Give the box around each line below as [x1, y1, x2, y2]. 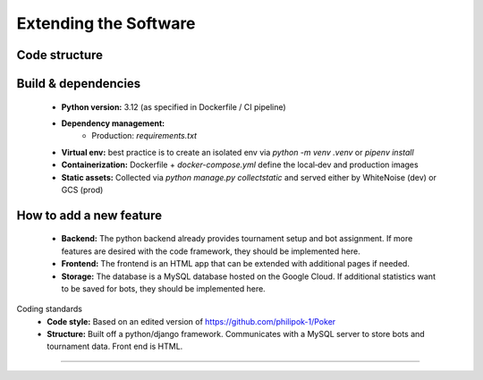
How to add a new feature [16, 207, 163, 223]
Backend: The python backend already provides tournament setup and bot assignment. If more [61, 233, 413, 244]
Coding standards [16, 304, 82, 315]
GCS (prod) [61, 184, 104, 195]
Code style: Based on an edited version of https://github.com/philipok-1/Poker [47, 316, 336, 326]
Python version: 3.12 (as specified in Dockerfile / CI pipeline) [61, 101, 286, 112]
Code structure [16, 47, 103, 63]
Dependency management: [61, 117, 165, 129]
